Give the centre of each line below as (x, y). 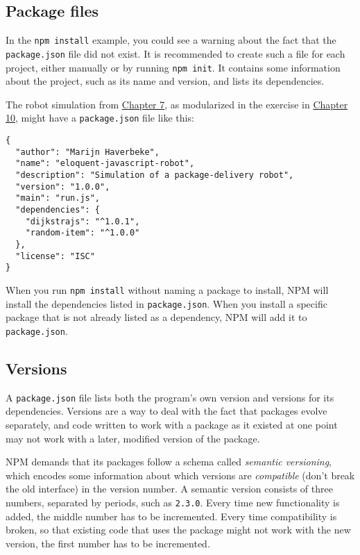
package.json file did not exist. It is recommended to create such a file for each (175, 53)
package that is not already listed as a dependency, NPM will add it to (156, 317)
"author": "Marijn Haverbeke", (87, 152)
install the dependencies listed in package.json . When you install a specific (166, 303)
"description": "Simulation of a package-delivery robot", (155, 175)
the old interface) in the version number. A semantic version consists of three (169, 489)
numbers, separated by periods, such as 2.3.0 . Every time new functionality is (173, 502)
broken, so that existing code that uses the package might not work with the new (178, 530)
